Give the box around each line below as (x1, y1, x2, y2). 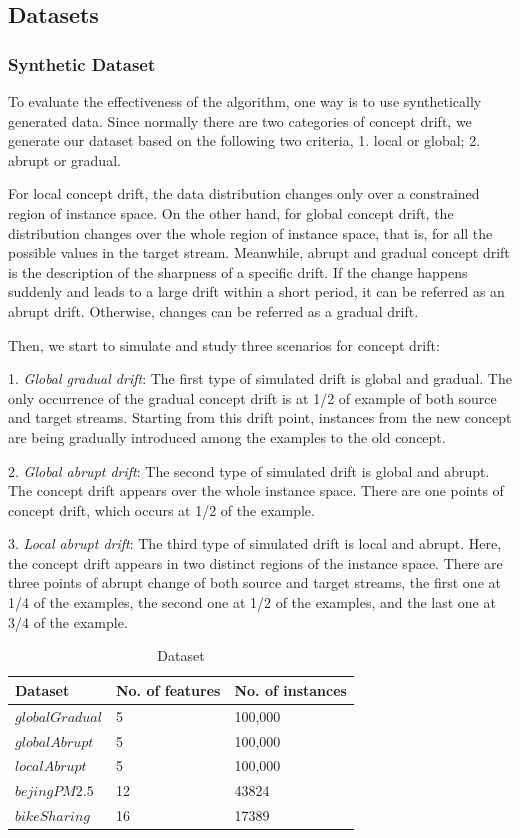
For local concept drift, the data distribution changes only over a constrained (8, 183, 480, 204)
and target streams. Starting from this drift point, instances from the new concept (8, 407, 512, 428)
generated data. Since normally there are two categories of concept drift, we (8, 110, 472, 131)
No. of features (115, 679, 221, 700)
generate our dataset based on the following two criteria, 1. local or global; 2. (8, 130, 481, 151)
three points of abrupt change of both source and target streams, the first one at (8, 572, 501, 593)
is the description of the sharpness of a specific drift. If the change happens (8, 261, 468, 282)
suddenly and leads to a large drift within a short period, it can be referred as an (8, 281, 505, 302)
